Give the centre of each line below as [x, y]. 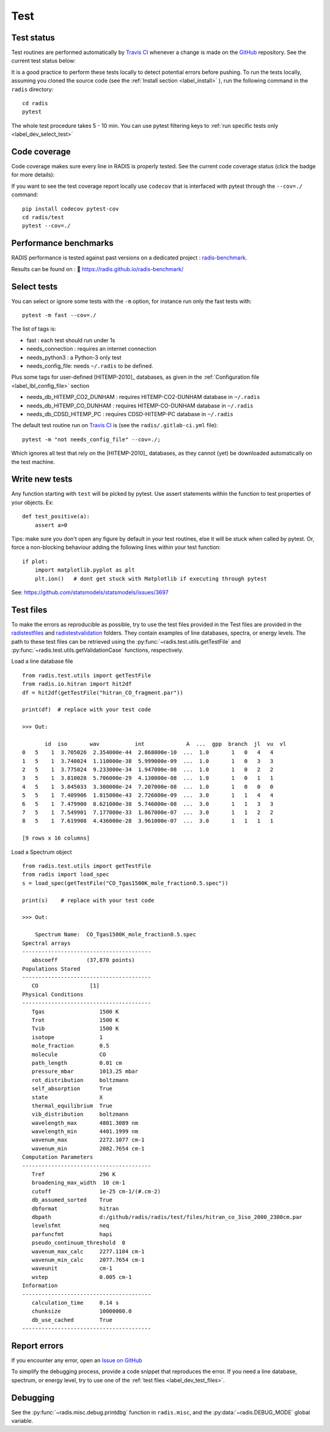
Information [40, 1286]
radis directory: [32, 89]
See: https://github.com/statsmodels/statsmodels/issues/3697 [90, 592]
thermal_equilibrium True [72, 1106]
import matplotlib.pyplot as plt [85, 570]
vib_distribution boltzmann [80, 1114]
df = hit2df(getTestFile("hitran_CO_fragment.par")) [103, 692]
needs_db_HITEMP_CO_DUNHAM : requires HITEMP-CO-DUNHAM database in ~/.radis [140, 405]
